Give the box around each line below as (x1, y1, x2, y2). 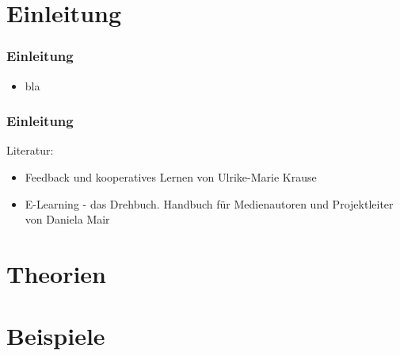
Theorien (6, 257, 107, 289)
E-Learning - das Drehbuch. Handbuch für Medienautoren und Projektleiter (25, 195, 394, 212)
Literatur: (6, 142, 54, 159)
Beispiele (6, 320, 105, 352)
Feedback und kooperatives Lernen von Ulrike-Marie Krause (25, 169, 317, 185)
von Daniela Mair (25, 211, 110, 228)
